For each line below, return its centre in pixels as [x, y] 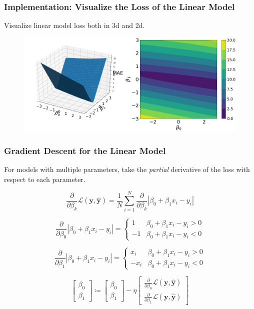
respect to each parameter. [45, 179]
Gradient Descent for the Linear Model [85, 150]
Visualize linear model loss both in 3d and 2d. [74, 25]
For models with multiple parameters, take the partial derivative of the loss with [127, 169]
